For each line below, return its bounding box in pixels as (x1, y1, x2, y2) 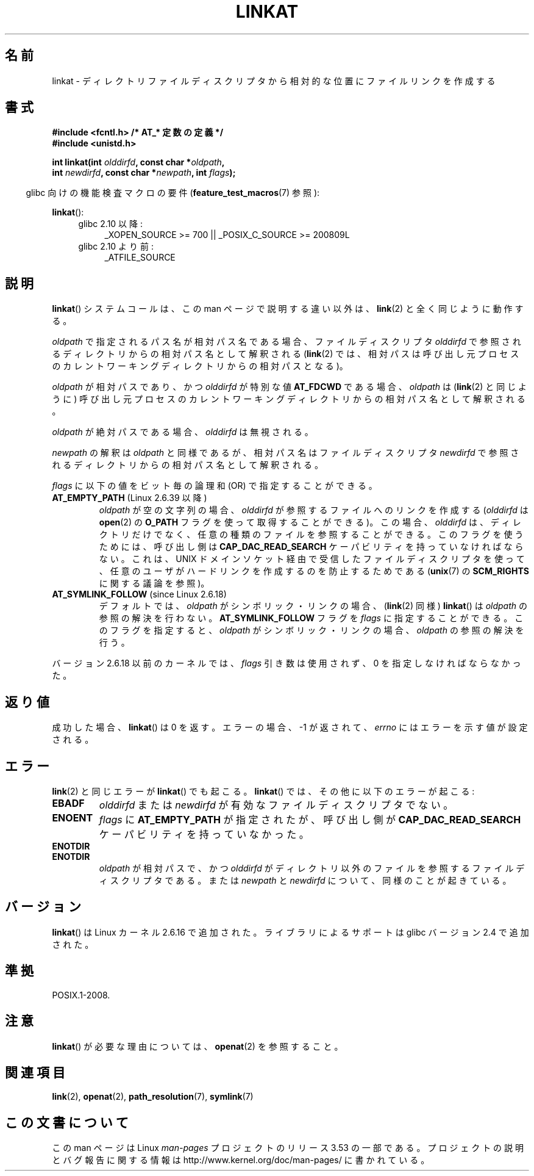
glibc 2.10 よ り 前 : (78, 241, 154, 252)
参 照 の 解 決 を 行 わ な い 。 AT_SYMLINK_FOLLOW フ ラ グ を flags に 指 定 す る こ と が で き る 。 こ (99, 613, 524, 624)
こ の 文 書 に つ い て (5, 1114, 129, 1130)
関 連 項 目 (5, 1064, 65, 1080)
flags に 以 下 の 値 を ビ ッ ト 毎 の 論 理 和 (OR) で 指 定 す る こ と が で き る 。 (52, 480, 377, 491)
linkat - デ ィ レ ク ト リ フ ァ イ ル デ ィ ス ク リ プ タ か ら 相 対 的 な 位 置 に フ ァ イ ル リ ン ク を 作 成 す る (52, 75, 496, 86)
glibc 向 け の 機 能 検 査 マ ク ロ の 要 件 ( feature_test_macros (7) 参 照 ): (26, 187, 320, 198)
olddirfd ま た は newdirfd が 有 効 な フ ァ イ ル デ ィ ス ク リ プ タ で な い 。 (99, 798, 454, 811)
